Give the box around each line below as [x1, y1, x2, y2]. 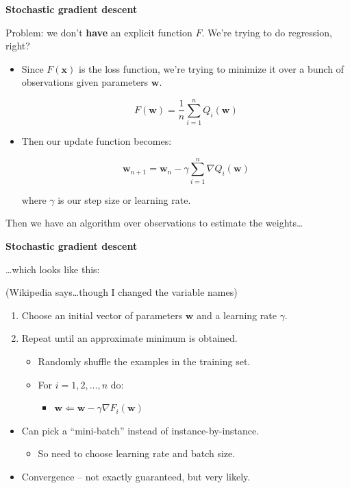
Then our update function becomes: [21, 134, 172, 148]
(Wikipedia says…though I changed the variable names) [5, 285, 238, 299]
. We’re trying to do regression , [201, 25, 332, 39]
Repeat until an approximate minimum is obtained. [21, 331, 238, 345]
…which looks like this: [5, 262, 100, 276]
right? [5, 38, 30, 53]
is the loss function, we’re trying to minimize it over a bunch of [79, 61, 344, 75]
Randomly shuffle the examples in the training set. [38, 353, 251, 368]
